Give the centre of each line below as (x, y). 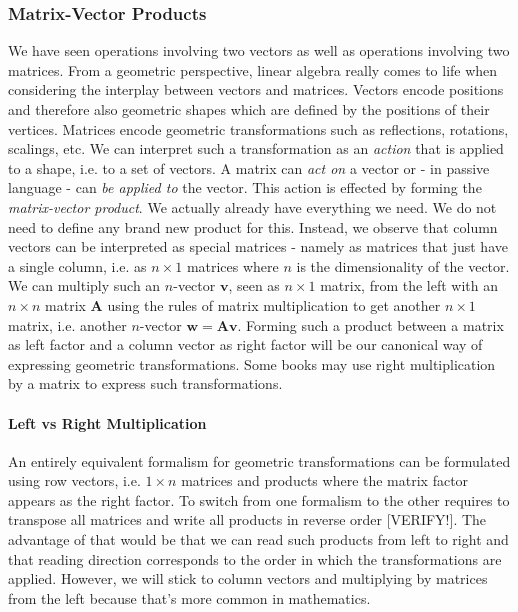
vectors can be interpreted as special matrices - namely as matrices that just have (258, 246)
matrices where (232, 265)
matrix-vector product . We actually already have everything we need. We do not (252, 206)
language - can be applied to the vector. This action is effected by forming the (245, 187)
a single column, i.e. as (77, 265)
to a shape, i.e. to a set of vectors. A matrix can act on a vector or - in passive (249, 167)
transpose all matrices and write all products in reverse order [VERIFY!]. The (247, 519)
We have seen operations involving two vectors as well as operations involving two (259, 50)
